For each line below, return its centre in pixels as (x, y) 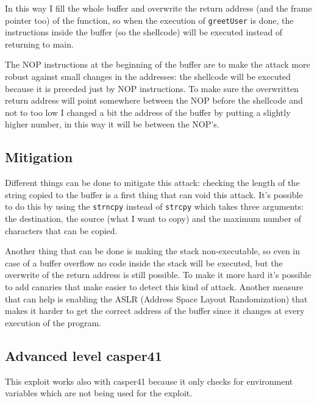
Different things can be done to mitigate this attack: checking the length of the (152, 183)
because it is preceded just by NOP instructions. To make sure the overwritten (152, 88)
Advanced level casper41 (84, 355)
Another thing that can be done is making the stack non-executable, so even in (153, 251)
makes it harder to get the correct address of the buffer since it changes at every (155, 311)
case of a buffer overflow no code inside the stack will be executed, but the (144, 262)
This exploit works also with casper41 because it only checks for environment (149, 381)
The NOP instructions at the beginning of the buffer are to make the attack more (158, 64)
